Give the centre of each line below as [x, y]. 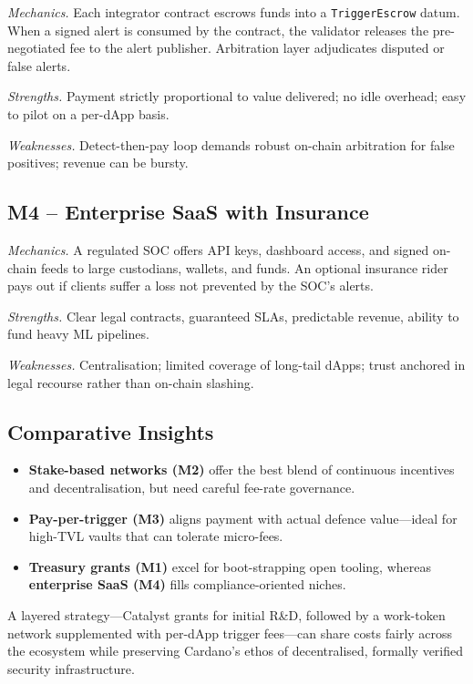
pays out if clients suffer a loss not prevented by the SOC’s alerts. [190, 286]
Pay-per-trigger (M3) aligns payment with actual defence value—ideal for [243, 518]
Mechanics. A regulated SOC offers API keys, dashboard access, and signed [218, 250]
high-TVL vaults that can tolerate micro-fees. [156, 536]
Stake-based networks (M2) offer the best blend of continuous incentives [242, 470]
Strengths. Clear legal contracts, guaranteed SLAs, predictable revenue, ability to [233, 316]
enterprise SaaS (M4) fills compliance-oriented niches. [187, 584]
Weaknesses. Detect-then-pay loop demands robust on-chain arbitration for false [231, 144]
